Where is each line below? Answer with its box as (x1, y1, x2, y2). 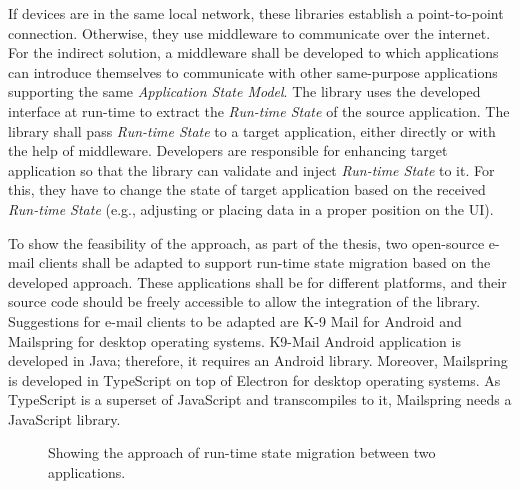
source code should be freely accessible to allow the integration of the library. (8, 291, 481, 312)
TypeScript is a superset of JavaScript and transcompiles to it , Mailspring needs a (8, 389, 512, 410)
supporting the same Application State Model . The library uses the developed (8, 81, 481, 102)
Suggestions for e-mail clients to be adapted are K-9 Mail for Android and (8, 310, 462, 331)
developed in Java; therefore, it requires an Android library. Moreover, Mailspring (8, 350, 508, 371)
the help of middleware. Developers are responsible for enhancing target (8, 140, 448, 161)
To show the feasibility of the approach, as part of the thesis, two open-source (8, 232, 485, 253)
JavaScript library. (8, 408, 121, 429)
